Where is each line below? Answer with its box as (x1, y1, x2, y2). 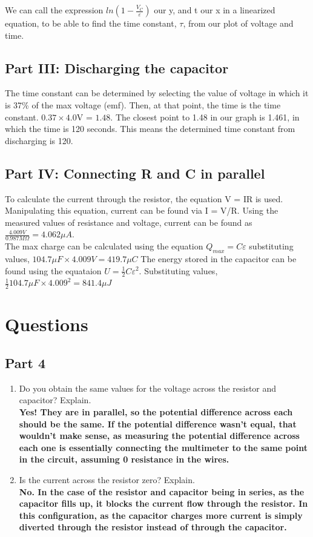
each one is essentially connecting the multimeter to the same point (19, 441, 308, 453)
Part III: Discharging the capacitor (5, 58, 229, 77)
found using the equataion (5, 264, 102, 277)
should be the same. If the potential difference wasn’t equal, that (19, 417, 297, 430)
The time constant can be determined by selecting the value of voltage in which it (5, 87, 309, 99)
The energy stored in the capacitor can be (140, 252, 297, 265)
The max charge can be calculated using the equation (5, 240, 203, 252)
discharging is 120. (5, 134, 73, 147)
